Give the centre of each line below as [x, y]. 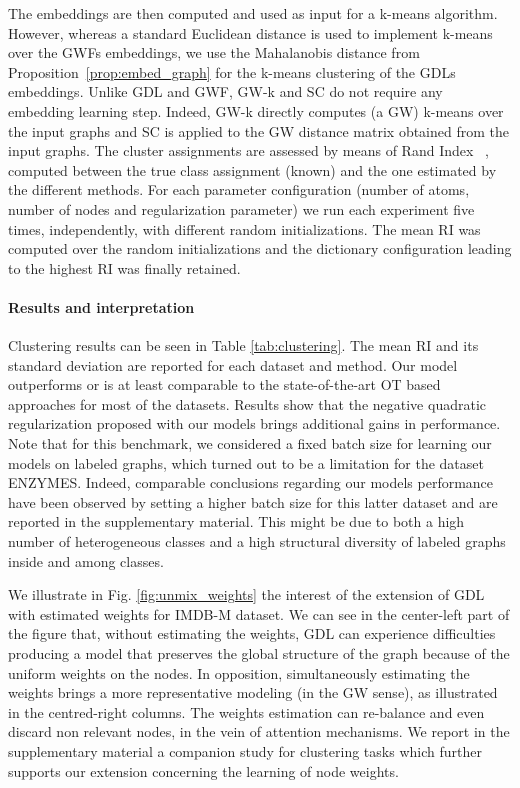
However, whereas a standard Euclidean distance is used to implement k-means [250, 32]
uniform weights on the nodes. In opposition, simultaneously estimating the [239, 672]
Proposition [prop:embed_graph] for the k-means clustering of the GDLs [232, 71]
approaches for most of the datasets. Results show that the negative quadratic [247, 403]
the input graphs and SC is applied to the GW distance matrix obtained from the [258, 130]
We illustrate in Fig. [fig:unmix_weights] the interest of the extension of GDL [246, 594]
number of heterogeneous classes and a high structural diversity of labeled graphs [257, 541]
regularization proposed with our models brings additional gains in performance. [254, 423]
